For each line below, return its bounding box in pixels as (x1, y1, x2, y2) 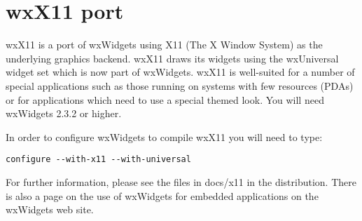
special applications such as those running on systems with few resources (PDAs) (6, 78, 354, 93)
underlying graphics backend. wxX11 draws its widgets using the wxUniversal (6, 51, 339, 65)
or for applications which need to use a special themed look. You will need (6, 92, 324, 107)
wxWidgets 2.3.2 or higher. (6, 106, 122, 121)
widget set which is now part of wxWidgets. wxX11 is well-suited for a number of (6, 65, 355, 79)
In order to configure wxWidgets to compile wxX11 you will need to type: (6, 129, 323, 144)
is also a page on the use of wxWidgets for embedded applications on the (6, 188, 319, 203)
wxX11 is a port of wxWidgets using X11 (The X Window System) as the (6, 37, 323, 52)
